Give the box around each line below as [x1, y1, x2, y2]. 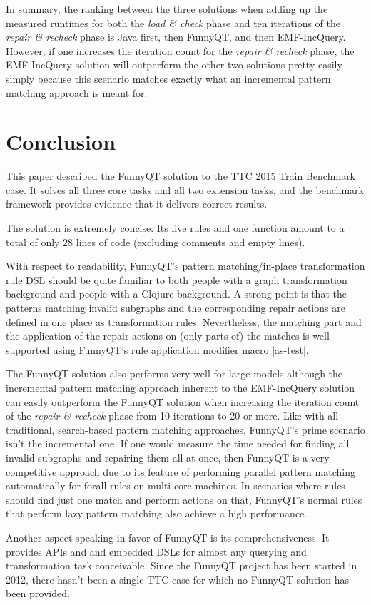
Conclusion [6, 127, 116, 156]
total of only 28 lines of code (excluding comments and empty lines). [6, 234, 305, 249]
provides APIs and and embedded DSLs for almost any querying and [6, 544, 307, 559]
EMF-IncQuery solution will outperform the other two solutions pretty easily [6, 57, 342, 72]
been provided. [6, 586, 70, 601]
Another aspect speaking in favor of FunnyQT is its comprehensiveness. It [6, 529, 330, 544]
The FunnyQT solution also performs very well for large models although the [6, 366, 343, 381]
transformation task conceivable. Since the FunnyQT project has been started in [6, 558, 357, 573]
